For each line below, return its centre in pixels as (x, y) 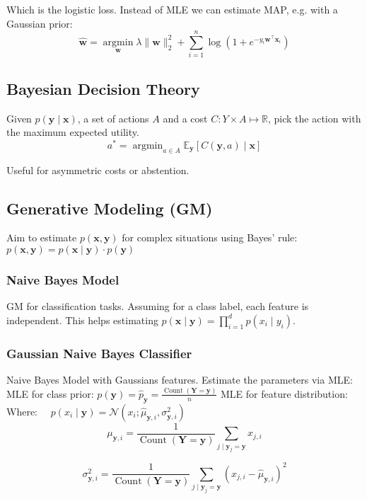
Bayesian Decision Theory (103, 88)
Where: (22, 411)
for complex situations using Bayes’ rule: (210, 237)
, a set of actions (113, 118)
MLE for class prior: (50, 393)
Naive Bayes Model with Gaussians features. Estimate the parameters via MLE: (180, 379)
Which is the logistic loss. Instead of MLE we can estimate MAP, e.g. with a (172, 9)
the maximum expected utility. (73, 132)
